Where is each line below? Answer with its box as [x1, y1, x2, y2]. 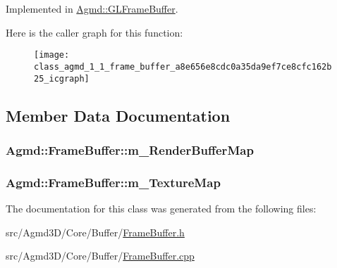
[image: [34, 50, 70, 60]
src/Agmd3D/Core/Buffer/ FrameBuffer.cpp [6, 248, 195, 263]
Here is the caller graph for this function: [6, 25, 183, 39]
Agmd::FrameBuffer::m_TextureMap [6, 173, 221, 191]
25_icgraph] [34, 73, 90, 84]
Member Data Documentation [6, 104, 231, 126]
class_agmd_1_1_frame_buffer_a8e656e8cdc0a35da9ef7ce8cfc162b [34, 61, 332, 72]
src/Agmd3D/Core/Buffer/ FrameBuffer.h [6, 224, 185, 239]
